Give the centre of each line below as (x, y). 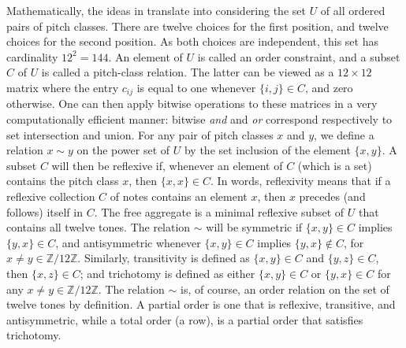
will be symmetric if (254, 227)
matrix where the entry (63, 87)
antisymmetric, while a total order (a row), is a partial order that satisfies (185, 319)
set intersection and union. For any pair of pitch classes (140, 134)
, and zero (329, 87)
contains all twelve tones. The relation (99, 227)
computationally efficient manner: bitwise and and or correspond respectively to (199, 119)
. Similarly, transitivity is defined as (164, 258)
